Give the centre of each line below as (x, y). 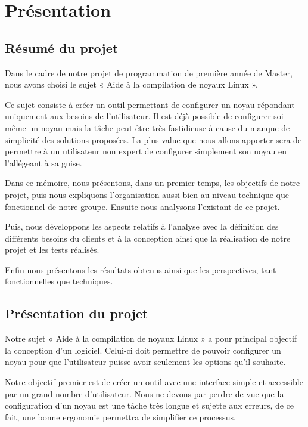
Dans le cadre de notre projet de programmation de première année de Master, (149, 72)
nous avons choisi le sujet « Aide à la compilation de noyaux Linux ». (131, 84)
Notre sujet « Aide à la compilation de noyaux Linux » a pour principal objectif (151, 338)
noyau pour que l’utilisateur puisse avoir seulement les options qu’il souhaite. (145, 362)
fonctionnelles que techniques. (59, 281)
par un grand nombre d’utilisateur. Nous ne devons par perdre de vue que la (144, 393)
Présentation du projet (77, 313)
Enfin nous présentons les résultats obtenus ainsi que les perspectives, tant (141, 269)
